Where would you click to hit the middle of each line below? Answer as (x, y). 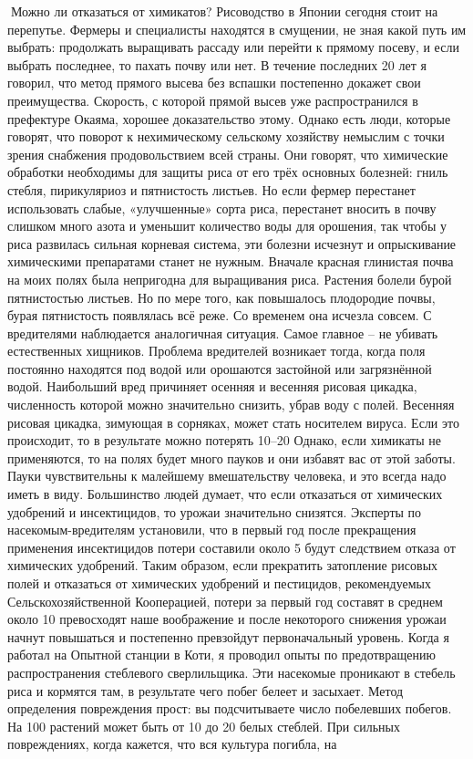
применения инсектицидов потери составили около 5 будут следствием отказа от (231, 547)
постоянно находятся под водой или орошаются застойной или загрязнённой (220, 368)
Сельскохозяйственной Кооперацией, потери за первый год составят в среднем (225, 601)
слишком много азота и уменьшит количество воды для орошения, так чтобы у (227, 226)
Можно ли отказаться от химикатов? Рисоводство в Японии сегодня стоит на (224, 11)
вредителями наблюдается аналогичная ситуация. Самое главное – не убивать (223, 333)
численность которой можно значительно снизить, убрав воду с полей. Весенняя (231, 405)
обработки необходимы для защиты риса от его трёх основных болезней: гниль (228, 172)
